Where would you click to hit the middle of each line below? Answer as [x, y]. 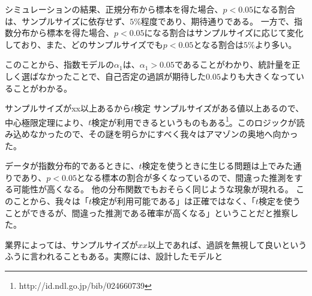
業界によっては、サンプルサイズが [71, 244]
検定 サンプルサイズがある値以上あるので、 [219, 108]
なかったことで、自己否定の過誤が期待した [122, 76]
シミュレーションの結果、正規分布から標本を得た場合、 [114, 9]
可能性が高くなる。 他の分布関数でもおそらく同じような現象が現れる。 [153, 189]
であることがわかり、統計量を [233, 64]
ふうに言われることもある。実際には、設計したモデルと [114, 256]
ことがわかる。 [42, 88]
